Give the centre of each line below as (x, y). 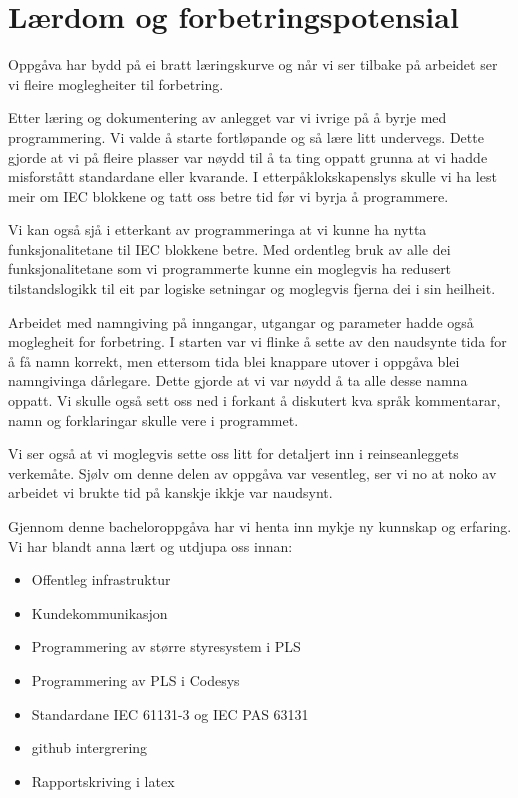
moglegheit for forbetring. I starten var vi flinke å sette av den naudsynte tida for (257, 341)
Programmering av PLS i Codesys (135, 679)
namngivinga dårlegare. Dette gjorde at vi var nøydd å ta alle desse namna (238, 380)
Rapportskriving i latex (103, 780)
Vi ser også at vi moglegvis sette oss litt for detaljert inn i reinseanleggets (233, 453)
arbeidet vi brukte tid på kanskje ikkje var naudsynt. (170, 492)
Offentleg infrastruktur (101, 579)
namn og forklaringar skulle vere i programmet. (153, 419)
